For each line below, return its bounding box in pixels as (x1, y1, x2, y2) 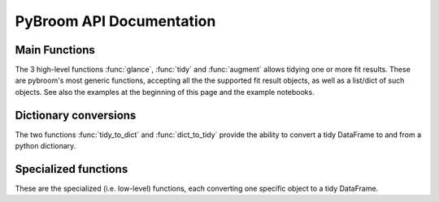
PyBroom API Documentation (15, 12, 216, 30)
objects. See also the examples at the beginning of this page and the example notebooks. (15, 87, 315, 97)
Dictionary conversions (15, 108, 137, 122)
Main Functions (15, 43, 95, 57)
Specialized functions (15, 162, 128, 176)
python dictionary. (15, 141, 76, 151)
